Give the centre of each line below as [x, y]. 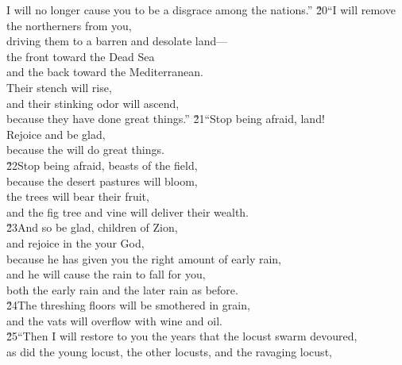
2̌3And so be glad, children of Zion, [92, 227]
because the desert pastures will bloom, [102, 181]
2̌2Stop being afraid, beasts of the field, [102, 165]
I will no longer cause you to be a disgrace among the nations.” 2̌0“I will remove [201, 10]
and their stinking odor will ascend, [93, 103]
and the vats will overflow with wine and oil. [114, 320]
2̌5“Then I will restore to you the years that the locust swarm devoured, [182, 336]
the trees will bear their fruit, [78, 196]
